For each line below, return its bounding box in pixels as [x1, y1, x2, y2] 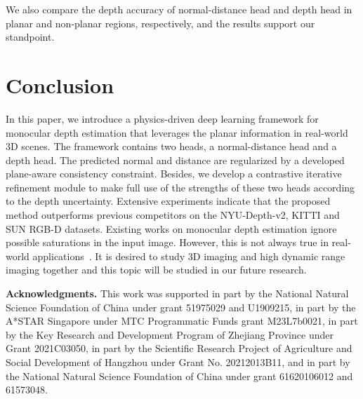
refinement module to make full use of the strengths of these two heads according [6, 180, 355, 194]
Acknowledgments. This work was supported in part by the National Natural [6, 286, 349, 301]
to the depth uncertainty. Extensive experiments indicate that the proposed [6, 194, 331, 208]
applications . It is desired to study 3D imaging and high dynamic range [32, 248, 345, 263]
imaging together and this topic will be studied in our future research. [6, 262, 307, 277]
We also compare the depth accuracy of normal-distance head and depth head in [6, 2, 352, 16]
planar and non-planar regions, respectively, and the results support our [6, 15, 315, 30]
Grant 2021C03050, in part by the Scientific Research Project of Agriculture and [6, 341, 352, 356]
